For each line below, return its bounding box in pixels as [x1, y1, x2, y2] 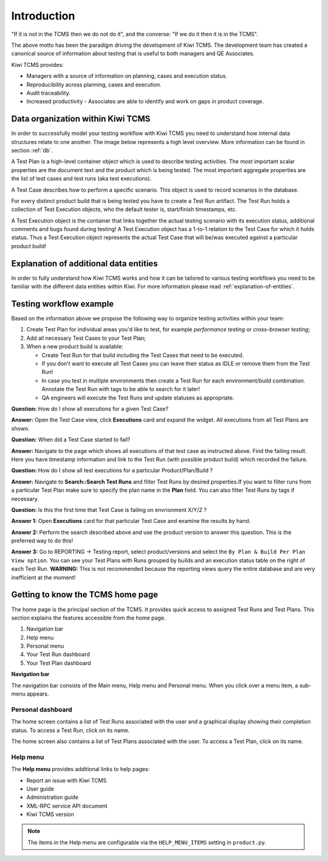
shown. [11, 424, 30, 432]
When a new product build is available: [26, 343, 124, 350]
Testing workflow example [11, 299, 114, 309]
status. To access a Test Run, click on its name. [11, 727, 130, 734]
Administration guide [26, 794, 79, 801]
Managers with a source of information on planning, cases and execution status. [26, 72, 228, 80]
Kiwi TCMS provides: [11, 61, 64, 68]
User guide [26, 785, 55, 792]
